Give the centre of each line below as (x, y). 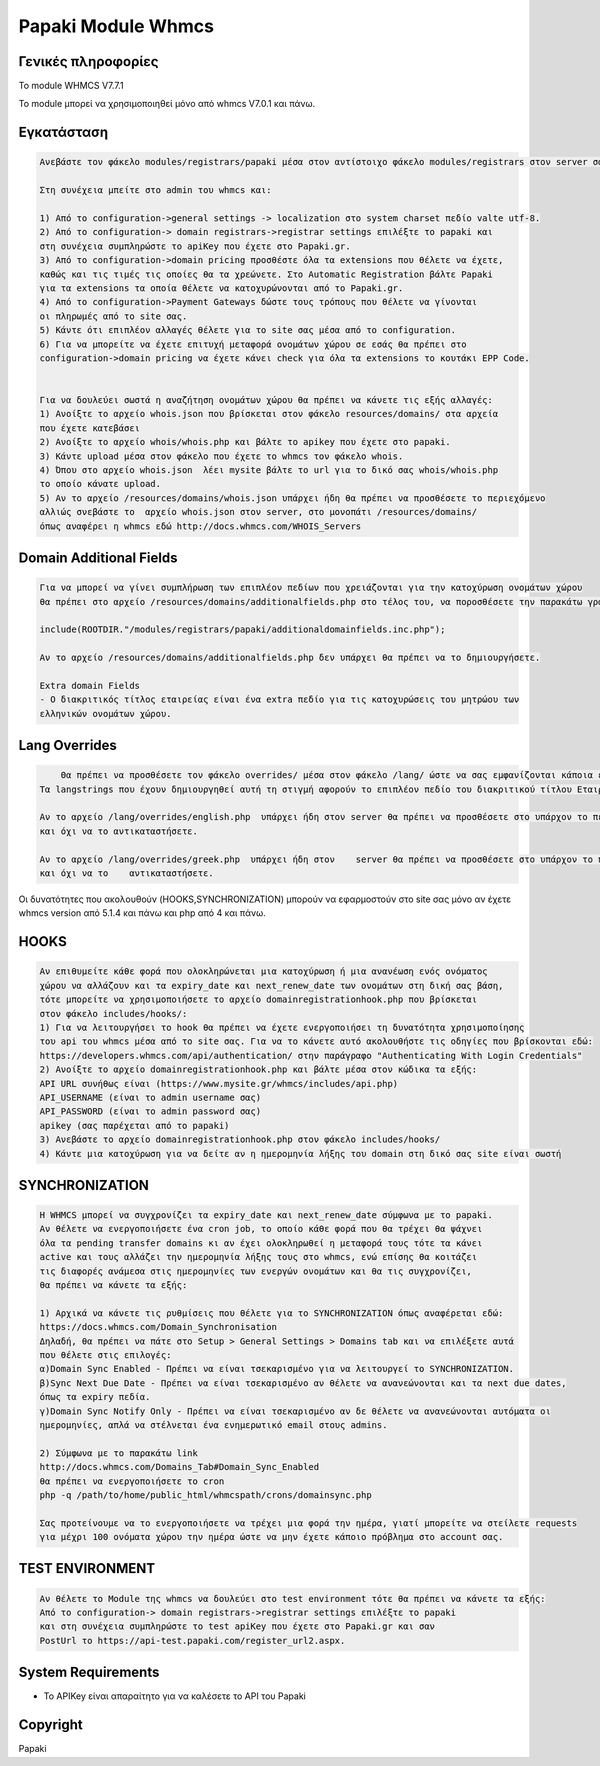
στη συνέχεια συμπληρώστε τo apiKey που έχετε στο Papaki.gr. (195, 246)
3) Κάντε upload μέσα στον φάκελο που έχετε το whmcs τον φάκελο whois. (221, 456)
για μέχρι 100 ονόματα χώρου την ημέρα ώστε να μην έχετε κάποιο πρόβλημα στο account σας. (271, 1537)
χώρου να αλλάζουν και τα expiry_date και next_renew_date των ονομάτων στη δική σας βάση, (271, 985)
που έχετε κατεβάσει (89, 428)
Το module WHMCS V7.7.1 (71, 86)
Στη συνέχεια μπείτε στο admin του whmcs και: (155, 190)
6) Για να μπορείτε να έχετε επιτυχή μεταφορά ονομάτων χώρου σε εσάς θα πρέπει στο (253, 344)
